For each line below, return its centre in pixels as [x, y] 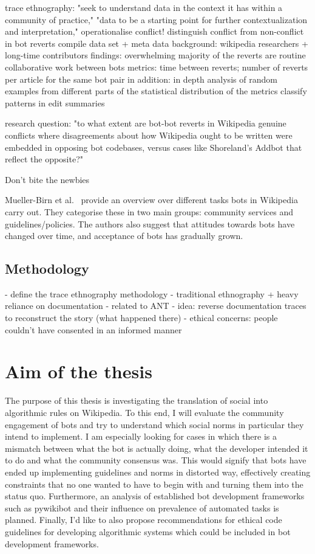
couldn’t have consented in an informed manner [93, 329]
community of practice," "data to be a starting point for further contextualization [156, 19]
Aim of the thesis [79, 371]
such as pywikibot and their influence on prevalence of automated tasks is [142, 507]
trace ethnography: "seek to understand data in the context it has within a [144, 7]
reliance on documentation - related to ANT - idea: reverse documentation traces [156, 306]
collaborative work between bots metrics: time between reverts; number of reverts [157, 67]
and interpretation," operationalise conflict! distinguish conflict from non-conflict [154, 31]
